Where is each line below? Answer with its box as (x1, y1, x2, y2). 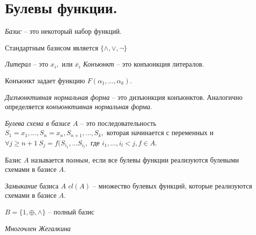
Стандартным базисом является (5, 42, 99, 52)
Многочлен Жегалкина (5, 223, 71, 233)
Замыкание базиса (5, 180, 59, 190)
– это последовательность (80, 117, 156, 128)
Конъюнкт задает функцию (5, 75, 85, 85)
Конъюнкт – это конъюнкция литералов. (83, 59, 204, 69)
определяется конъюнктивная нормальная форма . (5, 101, 153, 112)
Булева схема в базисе (5, 117, 71, 128)
